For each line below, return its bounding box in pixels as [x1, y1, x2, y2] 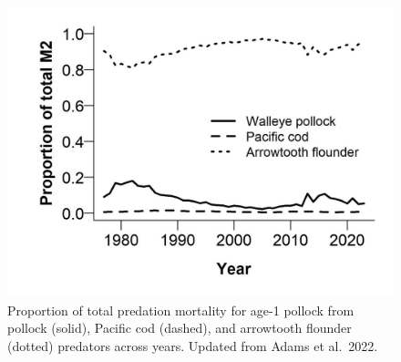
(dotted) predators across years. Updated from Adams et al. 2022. [7, 336, 378, 355]
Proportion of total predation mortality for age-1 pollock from [7, 300, 355, 319]
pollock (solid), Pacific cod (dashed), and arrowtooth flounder [7, 318, 352, 337]
